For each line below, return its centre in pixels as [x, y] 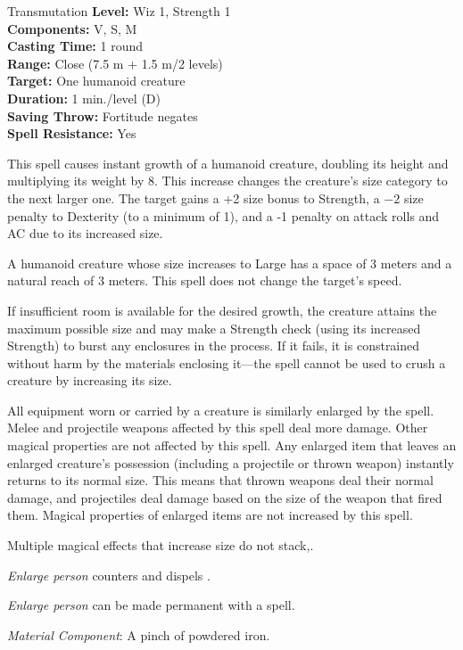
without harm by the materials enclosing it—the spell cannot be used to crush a [227, 362]
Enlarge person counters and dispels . [109, 575]
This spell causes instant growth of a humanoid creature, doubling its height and [228, 163]
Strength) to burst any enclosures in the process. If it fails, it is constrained [214, 346]
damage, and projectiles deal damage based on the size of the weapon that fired [225, 497]
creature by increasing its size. [90, 380]
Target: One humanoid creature [96, 81]
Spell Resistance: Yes [72, 133]
